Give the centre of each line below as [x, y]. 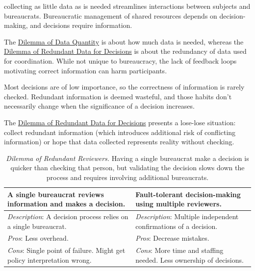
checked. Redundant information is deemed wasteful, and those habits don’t [118, 96]
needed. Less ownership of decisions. [190, 260]
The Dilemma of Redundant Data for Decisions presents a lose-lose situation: [120, 122]
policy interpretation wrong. [50, 260]
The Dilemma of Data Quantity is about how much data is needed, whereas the [124, 41]
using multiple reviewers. [178, 204]
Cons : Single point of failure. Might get [66, 250]
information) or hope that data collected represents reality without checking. [119, 142]
